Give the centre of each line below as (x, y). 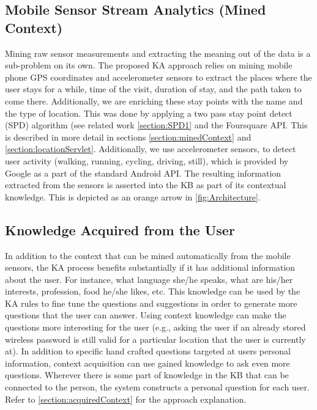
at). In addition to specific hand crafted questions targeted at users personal (148, 351)
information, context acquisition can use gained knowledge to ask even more (147, 363)
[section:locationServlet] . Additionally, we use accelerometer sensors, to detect (151, 149)
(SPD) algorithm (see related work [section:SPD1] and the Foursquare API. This (156, 125)
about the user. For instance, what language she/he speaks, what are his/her (149, 279)
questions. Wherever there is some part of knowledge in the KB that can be (147, 375)
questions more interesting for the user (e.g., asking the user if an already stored (155, 327)
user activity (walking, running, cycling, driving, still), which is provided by (147, 160)
